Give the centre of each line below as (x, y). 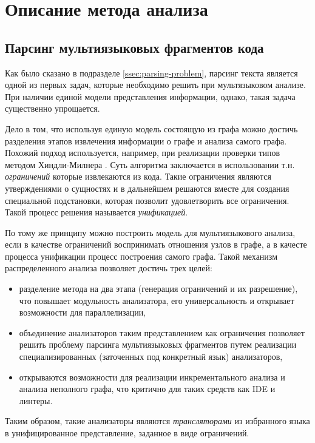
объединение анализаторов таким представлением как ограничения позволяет (162, 332)
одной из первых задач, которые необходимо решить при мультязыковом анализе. (155, 85)
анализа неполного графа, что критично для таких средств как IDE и (147, 389)
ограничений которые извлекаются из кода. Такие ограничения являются (138, 176)
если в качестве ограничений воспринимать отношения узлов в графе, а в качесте (156, 244)
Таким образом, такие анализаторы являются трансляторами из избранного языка (157, 421)
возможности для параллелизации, (83, 312)
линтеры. (36, 400)
